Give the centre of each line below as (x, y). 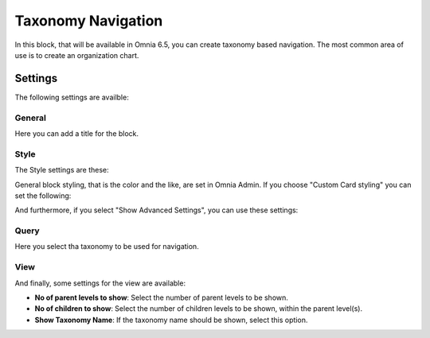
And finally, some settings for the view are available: (100, 283)
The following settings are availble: (72, 97)
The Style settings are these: (62, 170)
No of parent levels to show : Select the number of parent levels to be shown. (161, 297)
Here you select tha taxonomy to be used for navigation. (107, 247)
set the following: (43, 196)
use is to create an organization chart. (77, 55)
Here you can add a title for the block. (77, 133)
